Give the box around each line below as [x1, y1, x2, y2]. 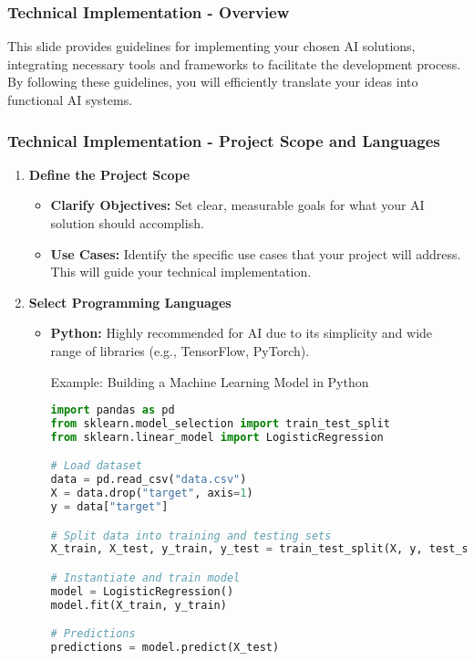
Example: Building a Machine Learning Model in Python [50, 372, 369, 391]
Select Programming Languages [28, 292, 232, 311]
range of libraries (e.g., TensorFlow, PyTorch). [50, 341, 310, 360]
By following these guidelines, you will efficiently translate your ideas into [7, 72, 418, 91]
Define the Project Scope [28, 164, 191, 184]
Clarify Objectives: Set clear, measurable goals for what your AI [50, 195, 425, 215]
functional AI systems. [7, 90, 133, 109]
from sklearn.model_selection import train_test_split [50, 417, 390, 431]
